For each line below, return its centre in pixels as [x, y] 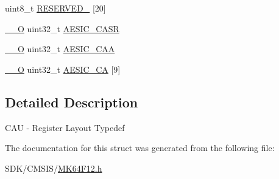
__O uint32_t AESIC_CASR [62, 28]
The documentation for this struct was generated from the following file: [140, 148]
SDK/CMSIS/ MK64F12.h [54, 168]
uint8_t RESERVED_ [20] [55, 8]
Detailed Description [72, 102]
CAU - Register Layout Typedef [65, 127]
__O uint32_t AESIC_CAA [60, 49]
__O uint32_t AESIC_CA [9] [63, 69]
